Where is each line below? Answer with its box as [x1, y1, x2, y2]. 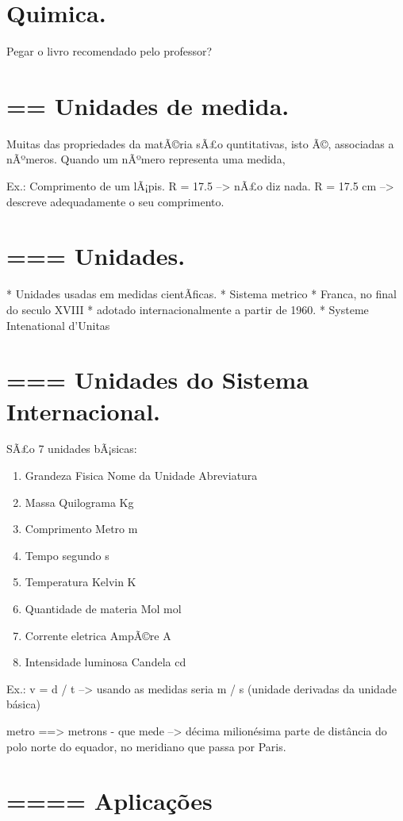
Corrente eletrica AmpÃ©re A [25, 627, 171, 643]
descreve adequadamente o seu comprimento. [6, 193, 225, 209]
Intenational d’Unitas [6, 317, 110, 333]
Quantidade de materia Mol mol [25, 600, 182, 616]
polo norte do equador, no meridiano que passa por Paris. [6, 738, 286, 754]
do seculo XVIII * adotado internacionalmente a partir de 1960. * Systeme [6, 301, 369, 317]
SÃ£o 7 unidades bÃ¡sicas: [6, 440, 137, 457]
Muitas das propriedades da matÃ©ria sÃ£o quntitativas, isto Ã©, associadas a [6, 135, 394, 152]
